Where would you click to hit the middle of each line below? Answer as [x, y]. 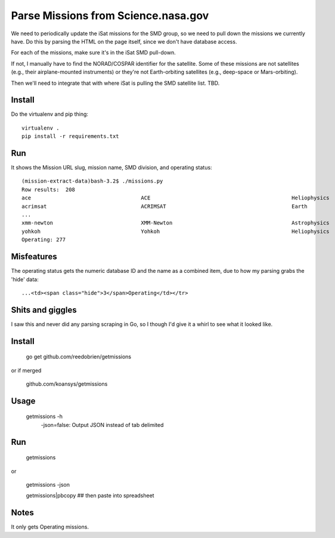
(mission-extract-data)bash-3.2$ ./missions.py [92, 181]
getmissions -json [48, 484]
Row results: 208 [49, 189]
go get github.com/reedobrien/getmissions [78, 357]
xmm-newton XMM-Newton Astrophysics [176, 223]
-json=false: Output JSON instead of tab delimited [102, 425]
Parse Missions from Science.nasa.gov [110, 16]
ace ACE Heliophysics [176, 198]
